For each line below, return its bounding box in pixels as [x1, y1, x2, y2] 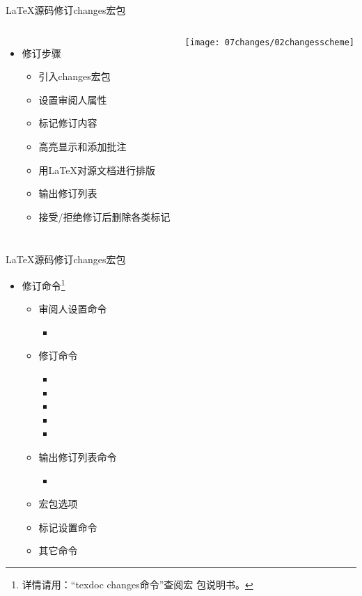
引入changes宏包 [38, 69, 111, 84]
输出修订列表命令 [38, 449, 117, 464]
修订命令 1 [22, 276, 65, 292]
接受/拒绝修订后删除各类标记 [38, 209, 171, 223]
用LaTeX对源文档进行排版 [38, 162, 156, 177]
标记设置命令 [38, 519, 97, 534]
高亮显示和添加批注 [38, 139, 127, 153]
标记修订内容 [38, 116, 97, 130]
